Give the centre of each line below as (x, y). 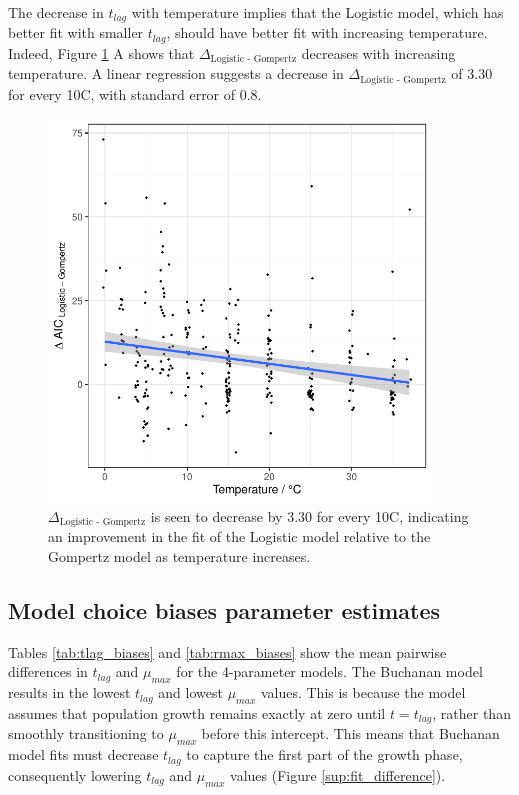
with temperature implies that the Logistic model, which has (317, 12)
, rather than (471, 713)
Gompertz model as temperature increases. (179, 556)
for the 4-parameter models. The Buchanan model (329, 671)
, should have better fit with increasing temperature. (327, 32)
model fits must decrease (83, 754)
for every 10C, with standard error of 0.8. (135, 93)
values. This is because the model (363, 692)
